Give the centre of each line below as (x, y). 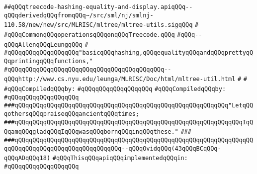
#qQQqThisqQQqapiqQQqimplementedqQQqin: (120, 158)
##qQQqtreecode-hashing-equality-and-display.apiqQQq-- (98, 7)
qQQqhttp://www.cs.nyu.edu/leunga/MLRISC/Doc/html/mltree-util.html (120, 79)
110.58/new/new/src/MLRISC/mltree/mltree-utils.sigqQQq (98, 25)
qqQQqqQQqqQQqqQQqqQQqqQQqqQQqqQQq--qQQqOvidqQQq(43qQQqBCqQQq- (113, 148)
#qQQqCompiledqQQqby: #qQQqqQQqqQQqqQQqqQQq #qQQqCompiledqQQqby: (115, 89)
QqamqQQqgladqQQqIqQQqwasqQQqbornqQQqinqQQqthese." (91, 132)
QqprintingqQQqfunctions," (48, 61)
